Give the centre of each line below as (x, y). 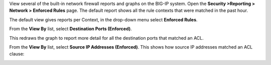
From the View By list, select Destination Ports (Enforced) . (71, 29)
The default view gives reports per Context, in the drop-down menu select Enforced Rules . (103, 19)
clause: (17, 54)
